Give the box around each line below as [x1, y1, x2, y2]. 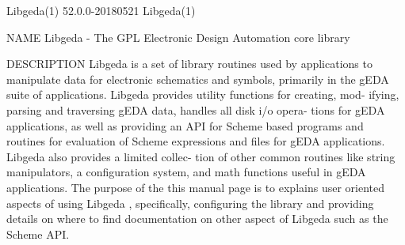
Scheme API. [6, 225, 70, 242]
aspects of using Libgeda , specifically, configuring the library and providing [6, 194, 374, 211]
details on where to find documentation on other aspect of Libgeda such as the [6, 210, 388, 227]
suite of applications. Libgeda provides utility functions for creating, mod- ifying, [6, 86, 399, 103]
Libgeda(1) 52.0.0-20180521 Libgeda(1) [6, 2, 196, 18]
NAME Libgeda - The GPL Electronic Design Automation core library [6, 28, 350, 45]
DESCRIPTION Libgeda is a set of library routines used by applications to [6, 55, 373, 72]
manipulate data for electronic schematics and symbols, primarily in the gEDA [6, 70, 389, 87]
